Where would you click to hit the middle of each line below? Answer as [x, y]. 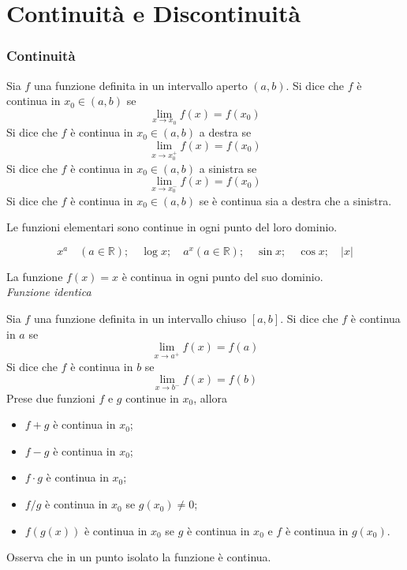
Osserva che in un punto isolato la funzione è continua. [139, 557]
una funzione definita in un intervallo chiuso [140, 318]
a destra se [225, 132]
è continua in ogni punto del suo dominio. [222, 276]
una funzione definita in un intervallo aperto [140, 85]
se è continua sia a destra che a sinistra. [295, 200]
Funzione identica [49, 292]
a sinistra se [228, 168]
